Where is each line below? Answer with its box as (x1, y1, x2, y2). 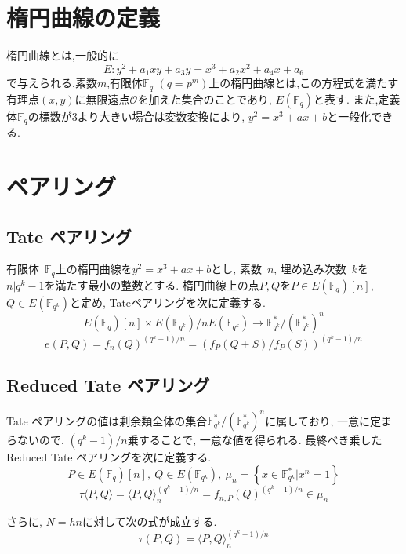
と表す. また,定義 (313, 90, 401, 107)
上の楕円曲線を (55, 261, 132, 277)
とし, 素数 (211, 261, 262, 277)
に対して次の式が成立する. (82, 513, 217, 530)
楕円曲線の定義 (6, 2, 161, 34)
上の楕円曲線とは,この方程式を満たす (208, 75, 399, 91)
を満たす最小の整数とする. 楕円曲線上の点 (44, 276, 259, 293)
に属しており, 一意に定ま (265, 412, 392, 428)
